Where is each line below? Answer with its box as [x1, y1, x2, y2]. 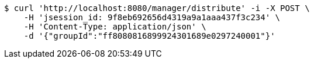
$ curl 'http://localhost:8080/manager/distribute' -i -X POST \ [4, 3, 310, 13]
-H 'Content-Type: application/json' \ [23, 22, 206, 31]
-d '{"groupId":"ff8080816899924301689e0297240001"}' [23, 31, 275, 40]
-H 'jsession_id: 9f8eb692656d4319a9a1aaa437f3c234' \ [23, 13, 281, 22]
